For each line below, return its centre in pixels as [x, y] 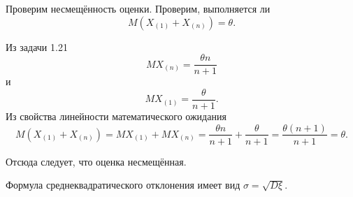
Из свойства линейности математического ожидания [116, 116]
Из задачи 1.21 [37, 46]
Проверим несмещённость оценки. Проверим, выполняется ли [138, 8]
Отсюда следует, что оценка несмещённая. [96, 161]
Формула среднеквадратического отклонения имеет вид [123, 185]
